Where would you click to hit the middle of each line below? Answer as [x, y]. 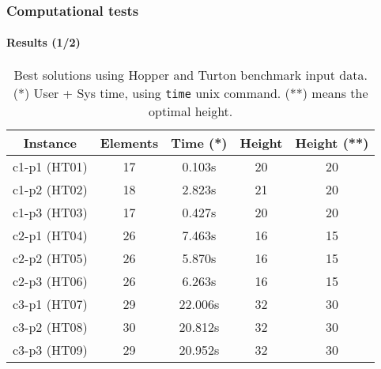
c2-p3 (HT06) [50, 281]
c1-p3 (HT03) [50, 212]
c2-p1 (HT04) [50, 235]
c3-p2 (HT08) [50, 326]
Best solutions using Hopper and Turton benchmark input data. [190, 74]
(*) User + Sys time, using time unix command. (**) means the [190, 92]
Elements [129, 142]
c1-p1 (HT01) [50, 166]
